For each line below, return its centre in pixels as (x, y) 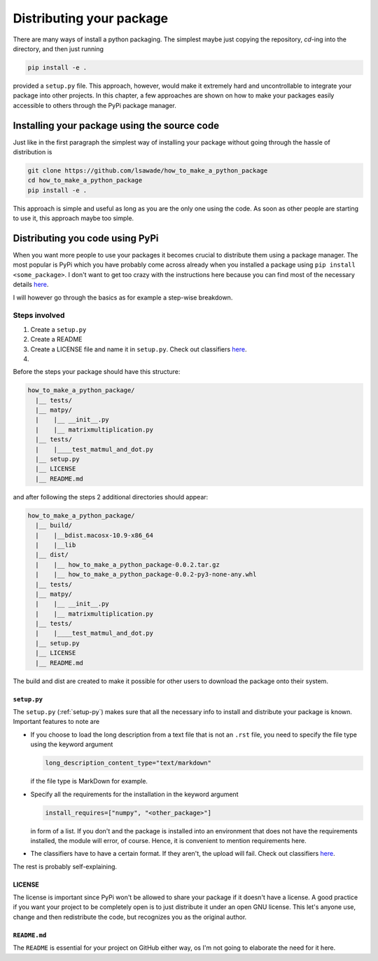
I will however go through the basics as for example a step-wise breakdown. (123, 297)
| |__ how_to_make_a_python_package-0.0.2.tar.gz (127, 564)
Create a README (57, 340)
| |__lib (56, 545)
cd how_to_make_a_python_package (85, 180)
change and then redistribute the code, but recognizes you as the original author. (130, 917)
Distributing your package (91, 18)
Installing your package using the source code (116, 125)
